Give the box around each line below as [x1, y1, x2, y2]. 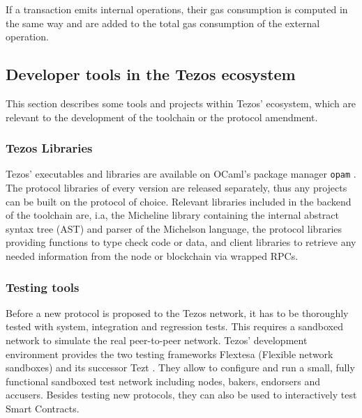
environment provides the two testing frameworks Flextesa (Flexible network [6, 346, 333, 361]
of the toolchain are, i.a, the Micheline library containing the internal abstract [6, 208, 339, 222]
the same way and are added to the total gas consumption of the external [6, 15, 320, 30]
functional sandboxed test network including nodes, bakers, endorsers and [6, 373, 320, 388]
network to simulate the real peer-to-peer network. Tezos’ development [6, 333, 308, 348]
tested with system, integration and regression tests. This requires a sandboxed [6, 319, 343, 334]
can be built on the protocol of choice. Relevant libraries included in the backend [6, 194, 352, 208]
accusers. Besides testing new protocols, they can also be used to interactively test [6, 387, 357, 402]
